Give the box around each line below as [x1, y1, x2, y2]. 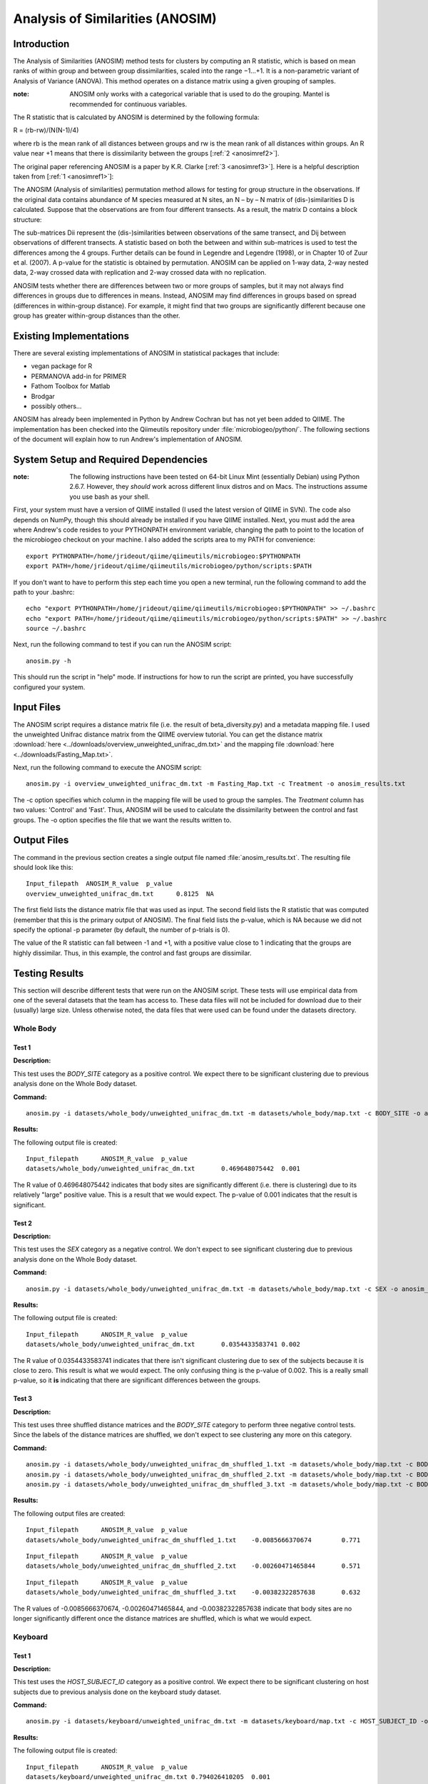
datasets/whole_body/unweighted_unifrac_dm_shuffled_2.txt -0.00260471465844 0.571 [26, 1562, 361, 1570]
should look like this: [13, 863, 73, 871]
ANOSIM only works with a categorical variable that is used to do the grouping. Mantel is [69, 90, 330, 98]
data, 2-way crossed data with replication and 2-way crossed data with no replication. [13, 268, 267, 277]
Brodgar [31, 392, 55, 400]
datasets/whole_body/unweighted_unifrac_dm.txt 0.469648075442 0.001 [26, 1165, 301, 1173]
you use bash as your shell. [69, 492, 150, 501]
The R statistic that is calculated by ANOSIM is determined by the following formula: [13, 113, 260, 121]
